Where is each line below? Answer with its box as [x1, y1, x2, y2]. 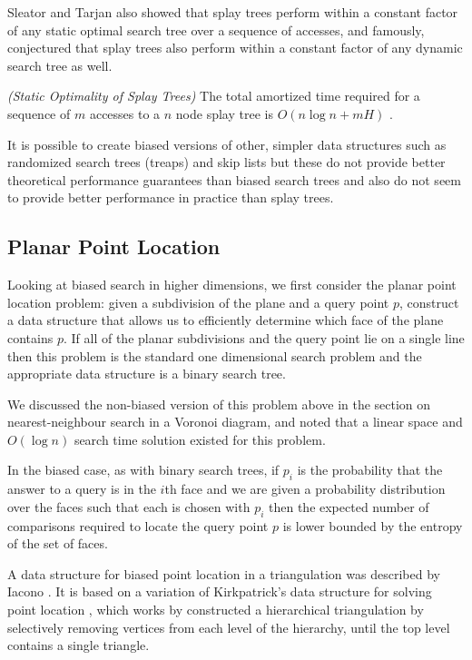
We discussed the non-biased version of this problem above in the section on [7, 394, 431, 413]
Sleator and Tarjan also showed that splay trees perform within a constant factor [7, 3, 458, 21]
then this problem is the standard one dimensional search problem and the [7, 346, 422, 365]
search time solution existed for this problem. [74, 429, 326, 448]
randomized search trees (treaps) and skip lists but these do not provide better [7, 153, 446, 172]
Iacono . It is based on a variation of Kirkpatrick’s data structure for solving [7, 582, 432, 601]
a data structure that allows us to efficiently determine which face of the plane [7, 310, 444, 330]
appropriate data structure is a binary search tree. [7, 364, 286, 383]
